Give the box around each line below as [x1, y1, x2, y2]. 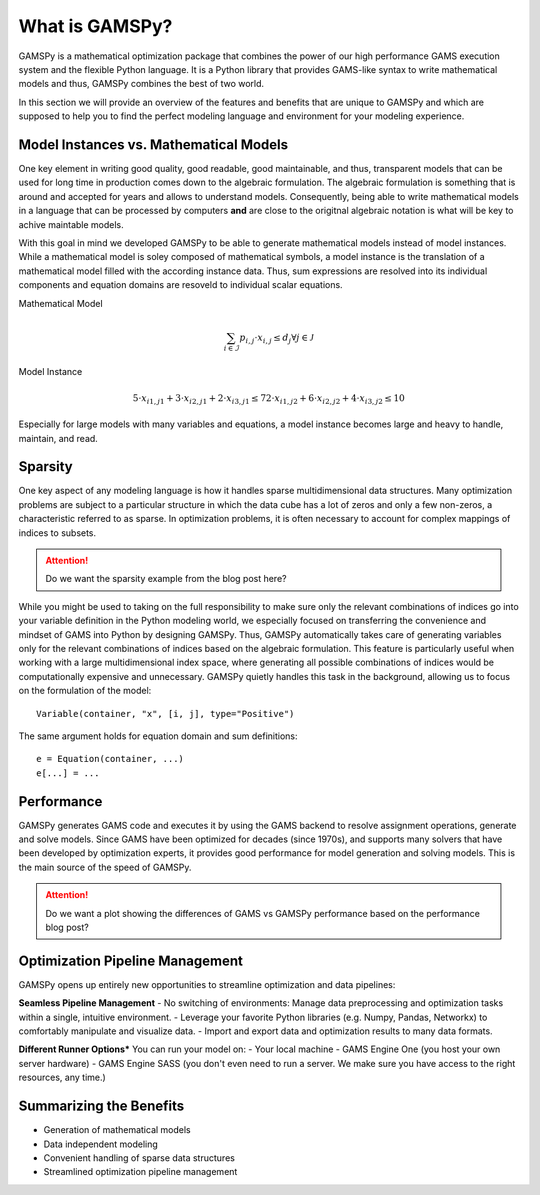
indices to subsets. [18, 526, 97, 539]
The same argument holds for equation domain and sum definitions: [18, 730, 299, 742]
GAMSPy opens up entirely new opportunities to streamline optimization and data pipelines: [18, 978, 396, 990]
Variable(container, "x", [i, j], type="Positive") [36, 708, 295, 719]
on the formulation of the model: [18, 685, 152, 697]
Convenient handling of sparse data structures [43, 1151, 235, 1164]
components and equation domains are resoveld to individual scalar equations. [18, 279, 344, 291]
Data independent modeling [43, 1138, 159, 1150]
